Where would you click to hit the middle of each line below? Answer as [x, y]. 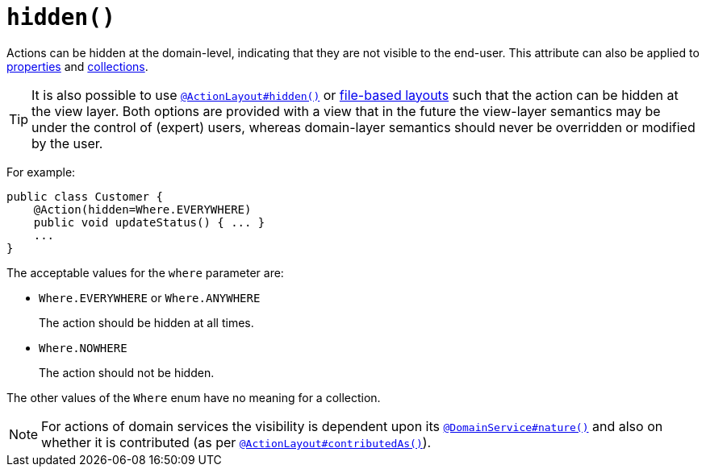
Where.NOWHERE [83, 348]
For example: [41, 172]
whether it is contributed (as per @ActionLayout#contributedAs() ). [236, 442]
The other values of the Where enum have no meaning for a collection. [194, 397]
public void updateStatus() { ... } [149, 222]
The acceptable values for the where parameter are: [145, 272]
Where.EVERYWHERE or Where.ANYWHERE [150, 297]
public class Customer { [85, 196]
